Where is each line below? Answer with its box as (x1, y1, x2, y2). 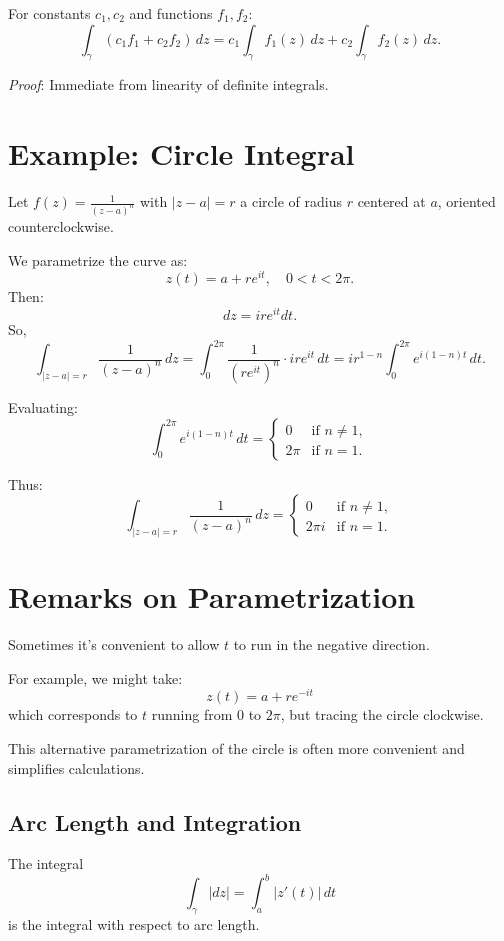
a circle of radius (240, 191, 342, 212)
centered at (357, 191, 426, 212)
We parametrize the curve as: (8, 249, 188, 270)
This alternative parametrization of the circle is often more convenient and (8, 737, 465, 758)
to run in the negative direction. (233, 634, 430, 655)
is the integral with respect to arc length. (8, 914, 260, 935)
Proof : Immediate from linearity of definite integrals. (8, 74, 329, 95)
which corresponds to (8, 704, 138, 725)
